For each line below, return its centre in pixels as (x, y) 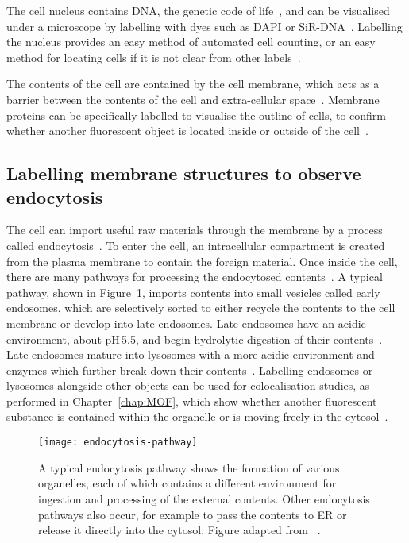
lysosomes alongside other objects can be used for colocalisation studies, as (188, 385)
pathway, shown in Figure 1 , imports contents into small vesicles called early (193, 292)
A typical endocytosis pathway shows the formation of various (189, 467)
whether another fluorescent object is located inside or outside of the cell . (187, 131)
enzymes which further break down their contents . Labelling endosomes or (190, 370)
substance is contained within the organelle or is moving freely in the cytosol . (197, 416)
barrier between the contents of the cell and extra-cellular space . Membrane (193, 99)
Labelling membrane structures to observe (184, 173)
